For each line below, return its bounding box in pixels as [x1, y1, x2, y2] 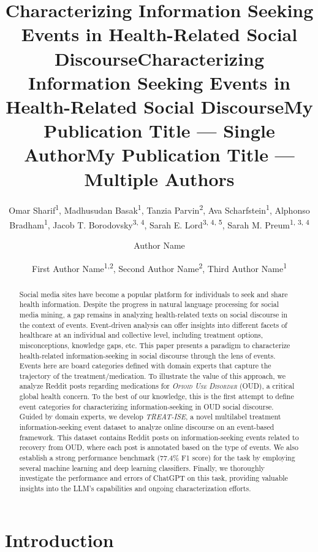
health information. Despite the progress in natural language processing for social [19, 299, 279, 309]
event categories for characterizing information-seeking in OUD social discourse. [19, 401, 274, 411]
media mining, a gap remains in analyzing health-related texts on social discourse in [19, 309, 288, 319]
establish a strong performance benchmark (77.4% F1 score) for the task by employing [19, 453, 295, 463]
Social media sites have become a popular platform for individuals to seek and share [19, 289, 288, 299]
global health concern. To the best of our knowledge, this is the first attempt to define [19, 391, 294, 402]
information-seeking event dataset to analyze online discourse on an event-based [19, 422, 274, 432]
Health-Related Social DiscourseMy [6, 93, 313, 119]
